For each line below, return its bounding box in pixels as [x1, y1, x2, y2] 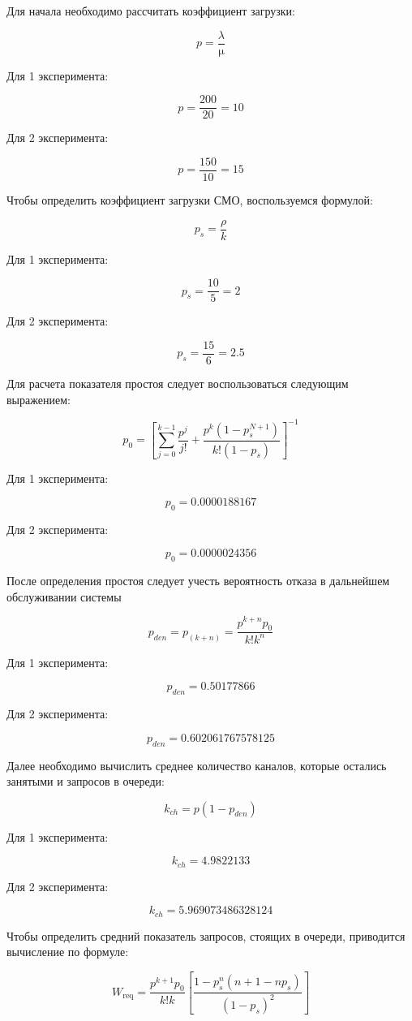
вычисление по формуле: [6, 943, 129, 960]
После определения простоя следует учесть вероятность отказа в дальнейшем [6, 572, 390, 589]
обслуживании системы [6, 588, 122, 605]
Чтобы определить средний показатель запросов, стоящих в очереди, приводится [6, 927, 406, 944]
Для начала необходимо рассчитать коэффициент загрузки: [6, 2, 295, 19]
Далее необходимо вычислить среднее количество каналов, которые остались [6, 756, 387, 773]
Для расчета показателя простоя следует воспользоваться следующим [6, 374, 349, 391]
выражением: [6, 390, 71, 407]
